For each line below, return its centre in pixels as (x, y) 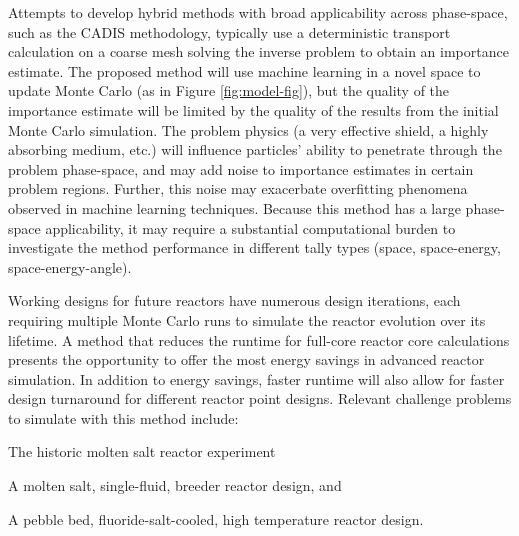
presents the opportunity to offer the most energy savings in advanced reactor (246, 359)
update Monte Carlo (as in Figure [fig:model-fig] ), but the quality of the (229, 90)
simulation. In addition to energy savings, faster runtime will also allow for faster (256, 378)
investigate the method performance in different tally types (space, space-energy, (254, 247)
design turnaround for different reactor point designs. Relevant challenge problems (260, 398)
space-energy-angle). (70, 266)
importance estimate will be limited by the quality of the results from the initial (253, 109)
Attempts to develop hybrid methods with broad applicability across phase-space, (258, 12)
